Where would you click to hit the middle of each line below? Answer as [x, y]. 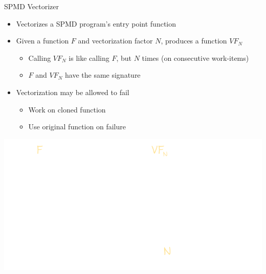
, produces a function [194, 41]
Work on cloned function [67, 109]
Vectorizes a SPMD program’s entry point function [96, 23]
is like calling [89, 58]
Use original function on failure [77, 127]
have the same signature [103, 75]
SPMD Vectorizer [32, 6]
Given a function [42, 41]
